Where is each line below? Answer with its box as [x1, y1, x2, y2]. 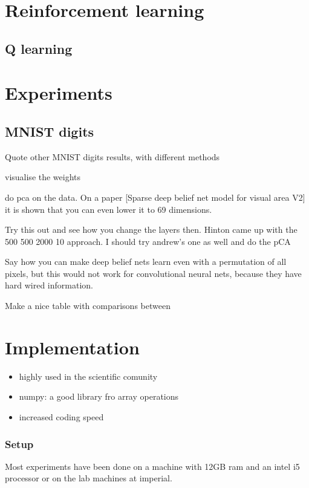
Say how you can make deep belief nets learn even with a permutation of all [5, 255, 287, 268]
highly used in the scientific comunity [19, 369, 158, 382]
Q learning [5, 39, 73, 57]
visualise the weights [5, 171, 81, 183]
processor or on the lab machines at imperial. [5, 472, 172, 484]
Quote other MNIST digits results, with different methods [5, 150, 220, 163]
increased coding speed [19, 410, 104, 423]
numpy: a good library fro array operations [19, 390, 179, 403]
